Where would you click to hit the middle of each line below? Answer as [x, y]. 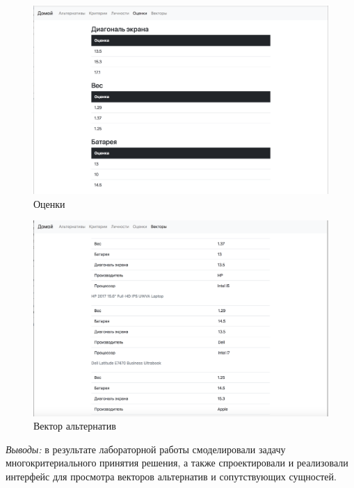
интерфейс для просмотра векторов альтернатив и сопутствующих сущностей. [171, 476]
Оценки [49, 203]
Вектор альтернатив [75, 426]
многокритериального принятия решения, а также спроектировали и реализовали [177, 463]
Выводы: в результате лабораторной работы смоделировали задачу [146, 449]
